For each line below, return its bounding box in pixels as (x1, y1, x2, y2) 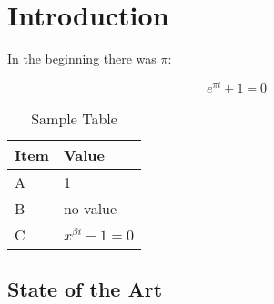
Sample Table (31, 107, 117, 129)
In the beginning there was (7, 49, 157, 68)
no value (63, 197, 117, 219)
